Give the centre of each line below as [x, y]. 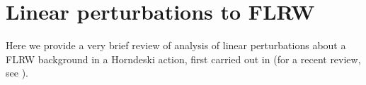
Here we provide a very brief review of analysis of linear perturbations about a [176, 45]
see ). [17, 73]
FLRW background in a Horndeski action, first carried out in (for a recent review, [183, 59]
